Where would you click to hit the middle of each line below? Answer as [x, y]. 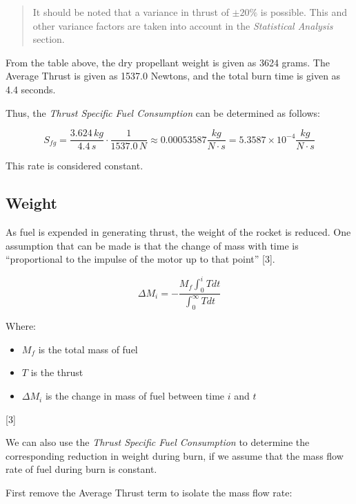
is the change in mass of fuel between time [135, 396]
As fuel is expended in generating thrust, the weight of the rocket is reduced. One [178, 232]
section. [49, 39]
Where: [21, 326]
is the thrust [57, 372]
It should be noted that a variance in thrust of [131, 12]
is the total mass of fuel [88, 349]
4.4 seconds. [31, 89]
